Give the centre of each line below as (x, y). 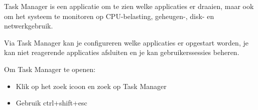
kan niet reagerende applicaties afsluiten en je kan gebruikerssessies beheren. (122, 52)
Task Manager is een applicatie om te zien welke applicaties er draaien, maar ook (129, 6)
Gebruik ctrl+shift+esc (51, 103)
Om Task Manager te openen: (50, 69)
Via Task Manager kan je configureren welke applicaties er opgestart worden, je (126, 42)
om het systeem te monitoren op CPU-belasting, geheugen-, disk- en (109, 16)
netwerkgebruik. (29, 26)
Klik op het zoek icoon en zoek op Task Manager (91, 86)
